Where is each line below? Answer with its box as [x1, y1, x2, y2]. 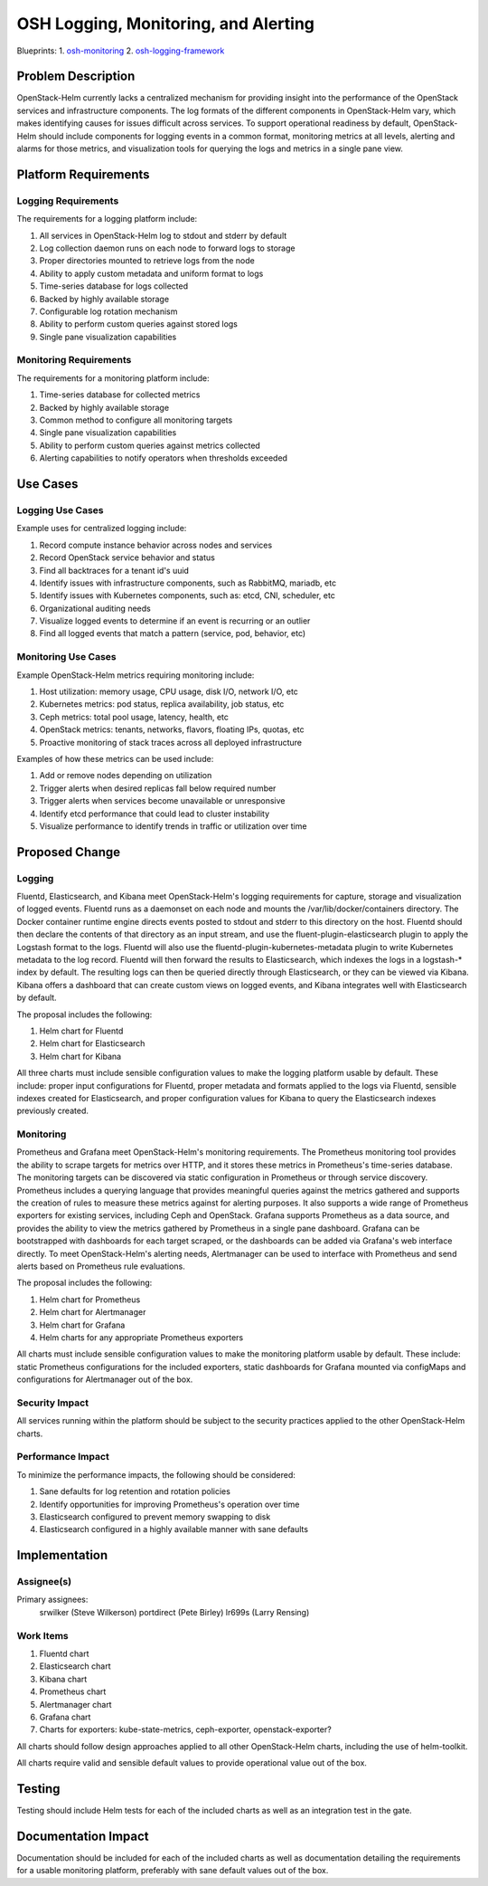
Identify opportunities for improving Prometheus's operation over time [39, 1499, 300, 1510]
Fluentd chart [39, 1648, 89, 1659]
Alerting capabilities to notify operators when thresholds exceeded [39, 452, 288, 463]
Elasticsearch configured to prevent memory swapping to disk [39, 1511, 271, 1522]
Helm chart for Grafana [39, 1319, 126, 1330]
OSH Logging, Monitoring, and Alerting [16, 14, 315, 33]
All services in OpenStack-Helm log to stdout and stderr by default [39, 230, 287, 241]
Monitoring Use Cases [16, 651, 117, 663]
